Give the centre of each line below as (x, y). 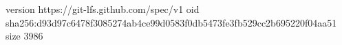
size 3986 (24, 36)
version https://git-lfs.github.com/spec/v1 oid (103, 9)
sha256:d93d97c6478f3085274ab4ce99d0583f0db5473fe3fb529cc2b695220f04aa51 (171, 22)
